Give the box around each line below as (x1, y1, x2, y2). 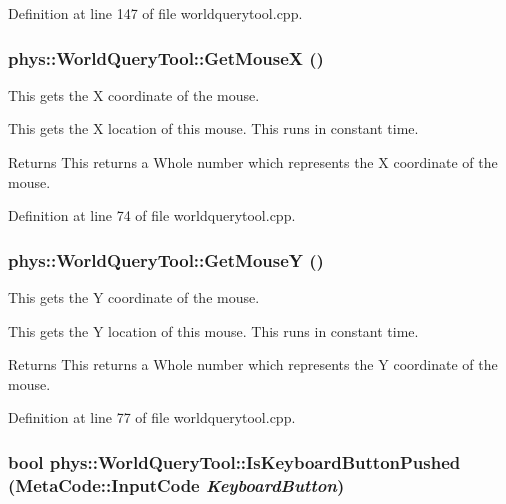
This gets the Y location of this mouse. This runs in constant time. (8, 320, 419, 341)
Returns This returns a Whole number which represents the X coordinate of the (8, 152, 498, 172)
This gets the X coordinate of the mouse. (8, 84, 260, 105)
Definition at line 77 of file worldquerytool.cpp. (8, 407, 296, 428)
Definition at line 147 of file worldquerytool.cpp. (8, 3, 303, 23)
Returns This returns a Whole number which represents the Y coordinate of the (8, 354, 498, 375)
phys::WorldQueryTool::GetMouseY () (8, 247, 324, 272)
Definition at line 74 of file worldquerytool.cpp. (8, 205, 296, 226)
